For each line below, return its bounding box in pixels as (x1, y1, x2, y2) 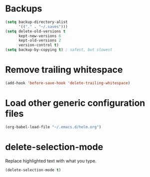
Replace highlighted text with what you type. (5, 158, 97, 164)
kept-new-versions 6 (18, 33, 61, 38)
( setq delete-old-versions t (5, 28, 66, 34)
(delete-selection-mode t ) (5, 168, 61, 173)
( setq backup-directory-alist (5, 19, 68, 24)
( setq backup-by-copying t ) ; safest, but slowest (5, 47, 113, 52)
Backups (5, 3, 42, 14)
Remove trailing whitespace (5, 64, 123, 75)
